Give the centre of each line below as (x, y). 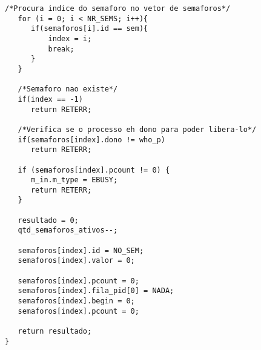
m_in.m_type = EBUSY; (74, 180)
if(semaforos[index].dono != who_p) (91, 140)
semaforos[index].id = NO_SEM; (81, 250)
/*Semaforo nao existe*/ (68, 89)
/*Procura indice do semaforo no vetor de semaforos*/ (118, 8)
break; (61, 49)
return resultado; (55, 331)
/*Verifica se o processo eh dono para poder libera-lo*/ (137, 129)
